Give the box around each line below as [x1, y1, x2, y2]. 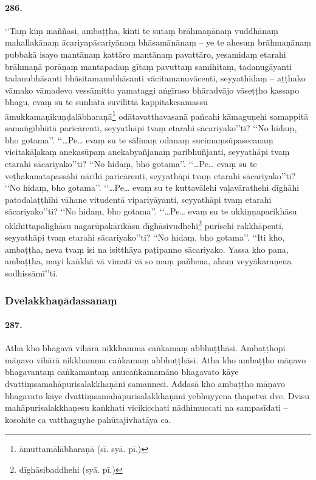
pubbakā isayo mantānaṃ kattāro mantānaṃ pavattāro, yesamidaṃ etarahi [5, 47, 286, 60]
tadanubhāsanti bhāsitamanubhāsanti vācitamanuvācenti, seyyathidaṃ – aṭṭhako [5, 72, 306, 84]
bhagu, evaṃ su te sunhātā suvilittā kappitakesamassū [5, 95, 208, 108]
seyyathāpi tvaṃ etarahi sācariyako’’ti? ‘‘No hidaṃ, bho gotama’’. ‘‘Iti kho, [5, 231, 285, 244]
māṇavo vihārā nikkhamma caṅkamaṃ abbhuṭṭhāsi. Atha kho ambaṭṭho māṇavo [5, 353, 306, 366]
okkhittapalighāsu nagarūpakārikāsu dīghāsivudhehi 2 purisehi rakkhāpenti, [5, 217, 284, 231]
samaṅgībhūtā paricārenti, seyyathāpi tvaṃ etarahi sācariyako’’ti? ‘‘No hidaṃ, [5, 122, 297, 134]
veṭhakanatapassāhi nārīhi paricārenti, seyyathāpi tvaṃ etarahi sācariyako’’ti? [5, 169, 296, 182]
